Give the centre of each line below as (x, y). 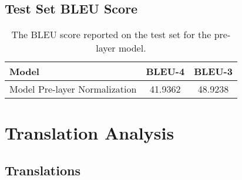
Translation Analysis (90, 133)
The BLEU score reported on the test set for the (111, 35)
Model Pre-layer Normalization (73, 89)
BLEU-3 (213, 72)
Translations (43, 170)
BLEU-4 (165, 72)
